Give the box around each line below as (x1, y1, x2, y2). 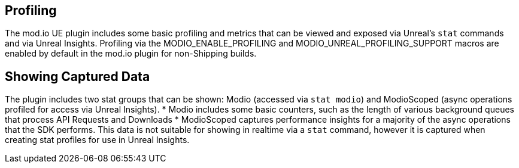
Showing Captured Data (5, 69, 150, 84)
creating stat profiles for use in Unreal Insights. (5, 135, 190, 145)
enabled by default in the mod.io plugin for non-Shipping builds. (5, 48, 257, 59)
